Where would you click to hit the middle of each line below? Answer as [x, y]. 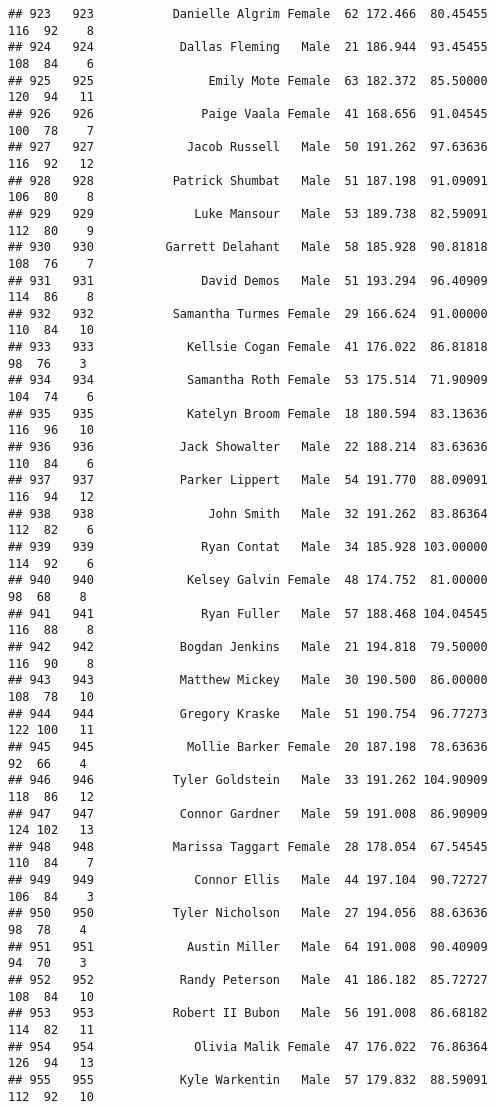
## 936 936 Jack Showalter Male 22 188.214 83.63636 [248, 447]
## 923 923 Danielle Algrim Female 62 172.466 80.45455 [248, 14]
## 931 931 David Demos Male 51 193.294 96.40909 [248, 280]
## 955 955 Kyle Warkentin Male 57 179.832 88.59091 [248, 1080]
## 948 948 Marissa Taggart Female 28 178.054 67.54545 [248, 846]
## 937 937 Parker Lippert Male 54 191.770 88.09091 [248, 480]
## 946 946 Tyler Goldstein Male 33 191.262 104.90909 [248, 780]
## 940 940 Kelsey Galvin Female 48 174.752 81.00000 [248, 580]
